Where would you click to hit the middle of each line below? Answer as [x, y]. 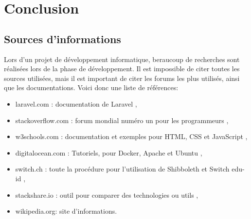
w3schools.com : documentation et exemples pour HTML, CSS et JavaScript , [131, 136]
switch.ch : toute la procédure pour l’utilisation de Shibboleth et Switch [122, 169]
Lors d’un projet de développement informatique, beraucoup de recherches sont [122, 59]
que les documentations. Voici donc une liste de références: [91, 87]
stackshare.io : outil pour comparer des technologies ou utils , [107, 195]
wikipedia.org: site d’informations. [66, 211]
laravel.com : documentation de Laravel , [76, 103]
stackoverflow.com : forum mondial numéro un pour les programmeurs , [122, 120]
